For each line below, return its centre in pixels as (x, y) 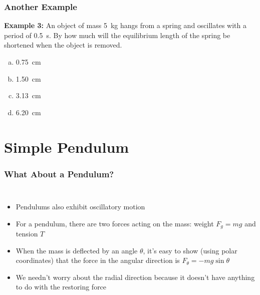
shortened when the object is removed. (63, 45)
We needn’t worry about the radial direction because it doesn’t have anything (135, 277)
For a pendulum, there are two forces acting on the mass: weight (115, 223)
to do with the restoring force (61, 287)
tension (27, 234)
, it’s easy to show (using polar (190, 250)
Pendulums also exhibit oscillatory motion (80, 206)
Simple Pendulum (67, 146)
